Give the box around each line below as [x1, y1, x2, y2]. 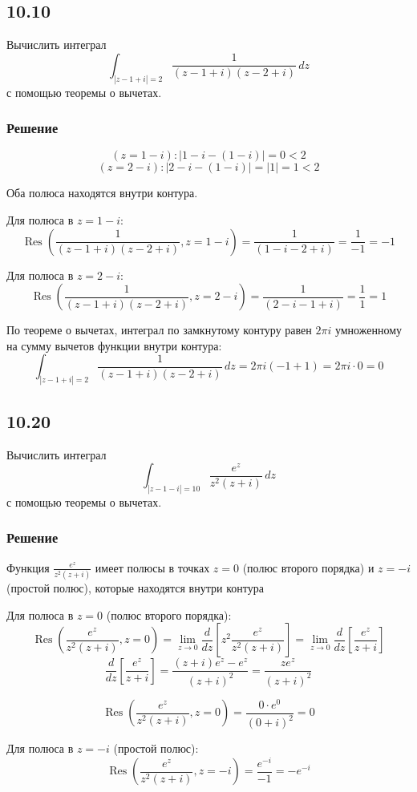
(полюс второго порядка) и [242, 559, 374, 576]
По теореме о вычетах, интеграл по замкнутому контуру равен [6, 321, 312, 338]
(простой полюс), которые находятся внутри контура [6, 580, 264, 596]
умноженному [334, 321, 403, 338]
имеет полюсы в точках [95, 559, 210, 576]
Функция [6, 559, 50, 576]
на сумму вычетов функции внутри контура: [6, 337, 222, 354]
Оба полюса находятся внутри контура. [6, 184, 198, 201]
